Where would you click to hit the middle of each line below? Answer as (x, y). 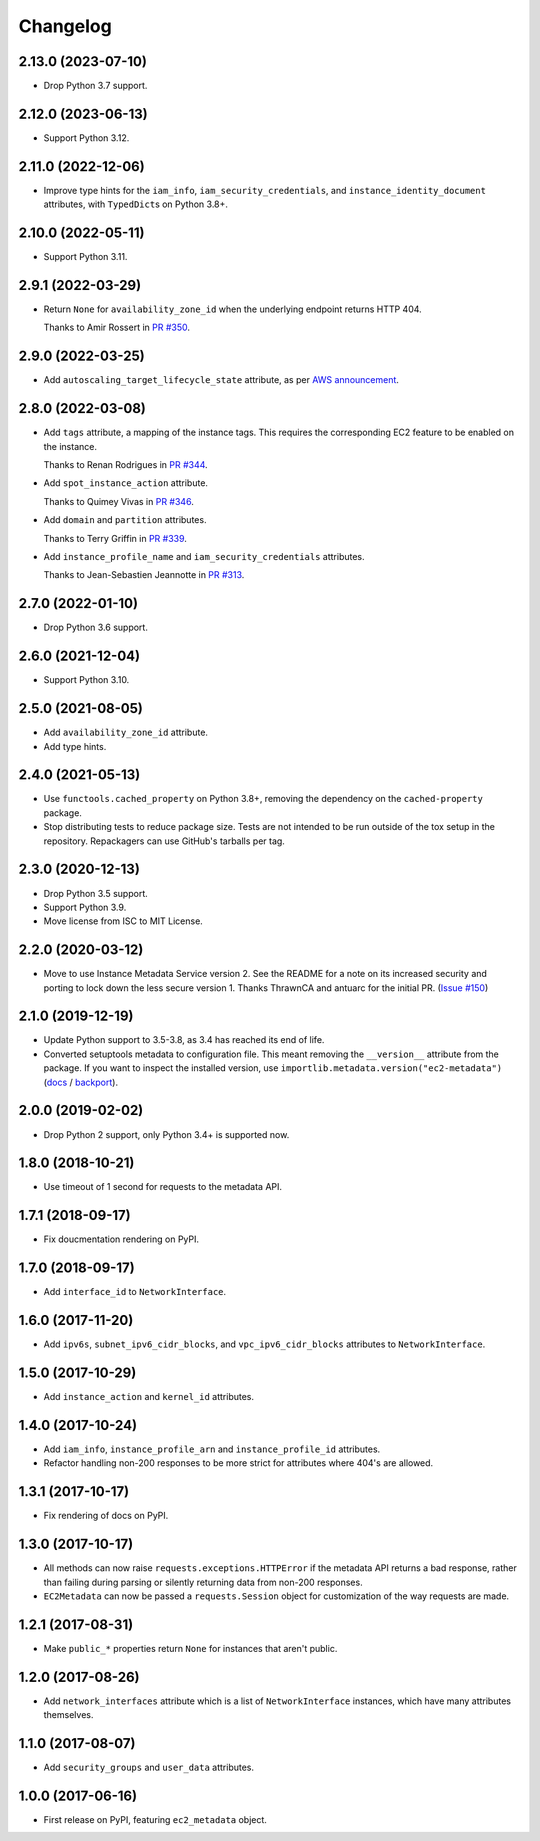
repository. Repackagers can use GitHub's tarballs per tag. (164, 841)
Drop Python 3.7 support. (95, 86)
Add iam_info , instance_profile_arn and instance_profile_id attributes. (212, 1449)
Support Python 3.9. (85, 907)
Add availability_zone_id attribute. (126, 732)
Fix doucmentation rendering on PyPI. (121, 1239)
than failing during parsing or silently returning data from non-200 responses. (203, 1582)
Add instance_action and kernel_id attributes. (149, 1397)
